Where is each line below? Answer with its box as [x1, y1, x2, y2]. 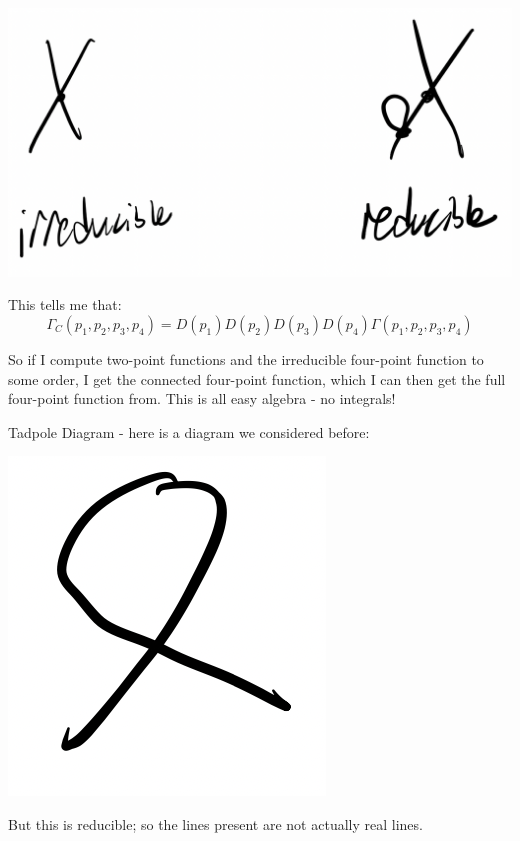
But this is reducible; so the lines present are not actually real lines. [8, 813, 423, 834]
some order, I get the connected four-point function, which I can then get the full [8, 368, 506, 389]
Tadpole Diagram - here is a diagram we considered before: [8, 421, 370, 442]
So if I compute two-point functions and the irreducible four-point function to [8, 348, 484, 369]
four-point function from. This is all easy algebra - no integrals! [8, 388, 396, 409]
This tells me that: [8, 294, 122, 315]
